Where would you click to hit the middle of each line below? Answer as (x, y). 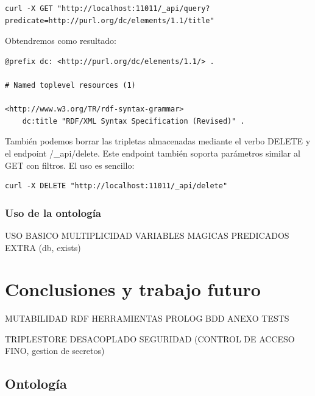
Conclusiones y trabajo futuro (133, 289)
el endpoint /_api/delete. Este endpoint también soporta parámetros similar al (153, 153)
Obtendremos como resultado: (61, 41)
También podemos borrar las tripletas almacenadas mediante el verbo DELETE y (158, 141)
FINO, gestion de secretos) (55, 351)
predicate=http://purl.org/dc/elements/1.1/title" (110, 20)
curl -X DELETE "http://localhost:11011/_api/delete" (116, 186)
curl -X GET (29, 9)
